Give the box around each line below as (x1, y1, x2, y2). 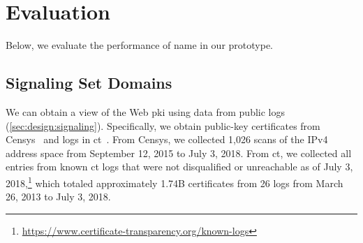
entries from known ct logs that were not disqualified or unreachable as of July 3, (6, 159, 353, 174)
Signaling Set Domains (6, 72, 172, 94)
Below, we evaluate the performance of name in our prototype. (6, 38, 274, 52)
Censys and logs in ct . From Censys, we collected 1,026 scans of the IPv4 (6, 132, 328, 147)
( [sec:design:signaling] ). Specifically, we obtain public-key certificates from (6, 118, 320, 133)
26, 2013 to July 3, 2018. (6, 189, 111, 204)
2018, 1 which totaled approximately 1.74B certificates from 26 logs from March (6, 173, 343, 190)
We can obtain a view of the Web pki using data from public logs (6, 104, 286, 119)
